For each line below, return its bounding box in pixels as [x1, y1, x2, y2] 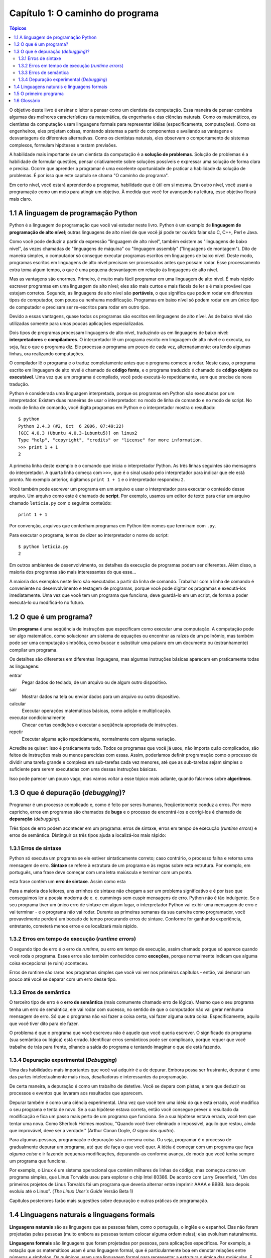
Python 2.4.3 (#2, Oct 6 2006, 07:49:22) [18, 423, 124, 429]
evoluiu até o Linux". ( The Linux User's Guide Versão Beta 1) [9, 1188, 133, 1195]
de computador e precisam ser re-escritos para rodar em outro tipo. [9, 304, 150, 310]
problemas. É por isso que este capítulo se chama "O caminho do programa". [9, 173, 169, 179]
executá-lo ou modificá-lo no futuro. [9, 599, 85, 605]
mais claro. [9, 196, 32, 202]
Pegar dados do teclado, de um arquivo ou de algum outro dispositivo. [22, 679, 168, 685]
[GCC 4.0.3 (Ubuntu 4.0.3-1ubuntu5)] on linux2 [18, 430, 138, 436]
